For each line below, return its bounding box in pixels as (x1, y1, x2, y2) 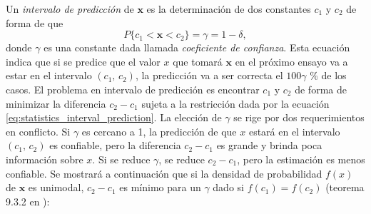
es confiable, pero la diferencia (49, 138, 181, 153)
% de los (310, 68, 347, 83)
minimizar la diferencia (6, 96, 106, 111)
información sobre (6, 151, 83, 166)
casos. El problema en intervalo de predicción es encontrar (6, 81, 260, 96)
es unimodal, (28, 180, 84, 195)
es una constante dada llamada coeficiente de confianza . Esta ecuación (44, 40, 350, 55)
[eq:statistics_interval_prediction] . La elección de (6, 110, 222, 125)
